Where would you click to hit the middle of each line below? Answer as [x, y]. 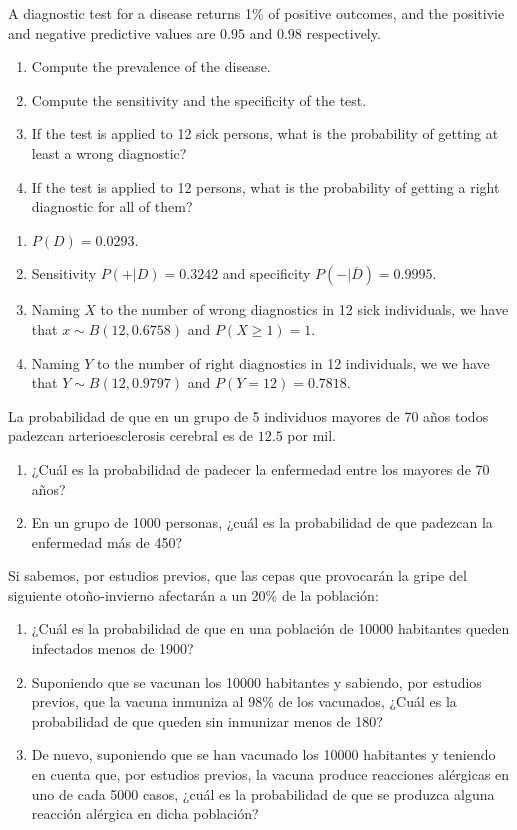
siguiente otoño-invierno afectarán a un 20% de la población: [193, 594]
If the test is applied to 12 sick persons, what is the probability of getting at [265, 133]
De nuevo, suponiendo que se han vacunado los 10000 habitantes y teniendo [263, 754]
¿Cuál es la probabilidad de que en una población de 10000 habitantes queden [270, 628]
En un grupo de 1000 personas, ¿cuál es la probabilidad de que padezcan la [262, 522]
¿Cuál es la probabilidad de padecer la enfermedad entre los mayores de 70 [260, 468]
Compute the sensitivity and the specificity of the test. [199, 99]
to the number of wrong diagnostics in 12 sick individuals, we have [304, 309]
